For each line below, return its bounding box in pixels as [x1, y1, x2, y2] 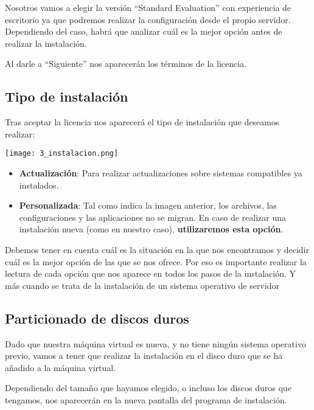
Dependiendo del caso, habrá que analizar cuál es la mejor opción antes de [5, 25, 282, 38]
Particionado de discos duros [5, 308, 189, 327]
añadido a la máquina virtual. [5, 361, 116, 374]
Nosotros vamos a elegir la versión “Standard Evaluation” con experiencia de [5, 1, 291, 13]
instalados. [19, 178, 59, 191]
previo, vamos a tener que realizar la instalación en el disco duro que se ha [5, 349, 283, 362]
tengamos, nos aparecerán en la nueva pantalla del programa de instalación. [5, 393, 287, 406]
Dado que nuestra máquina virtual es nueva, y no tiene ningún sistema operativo [5, 337, 306, 350]
